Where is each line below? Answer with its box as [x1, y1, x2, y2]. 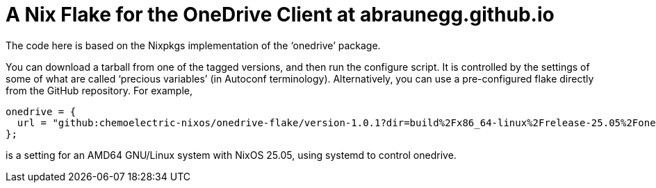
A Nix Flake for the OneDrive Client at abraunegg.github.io [6, 3, 555, 26]
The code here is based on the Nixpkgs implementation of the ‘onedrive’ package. [6, 39, 381, 51]
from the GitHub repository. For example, [6, 84, 192, 96]
